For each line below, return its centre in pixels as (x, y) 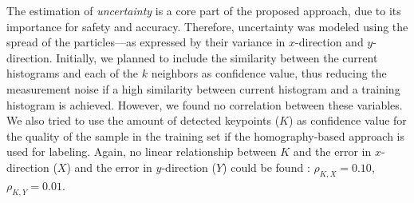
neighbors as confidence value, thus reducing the (269, 73)
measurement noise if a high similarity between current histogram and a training (203, 88)
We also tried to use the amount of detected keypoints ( (143, 120)
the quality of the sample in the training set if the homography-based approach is (205, 135)
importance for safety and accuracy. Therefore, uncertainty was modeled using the (207, 26)
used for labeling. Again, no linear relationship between (142, 151)
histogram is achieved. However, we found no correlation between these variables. (205, 104)
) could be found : (266, 167)
